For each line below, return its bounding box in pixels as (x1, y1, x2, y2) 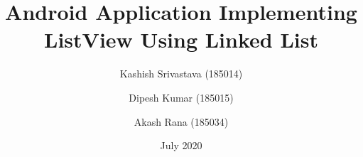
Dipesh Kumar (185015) (129, 90, 234, 104)
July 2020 (160, 138, 202, 153)
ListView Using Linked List (44, 25, 318, 54)
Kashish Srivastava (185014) (119, 66, 243, 81)
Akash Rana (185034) (134, 114, 229, 129)
